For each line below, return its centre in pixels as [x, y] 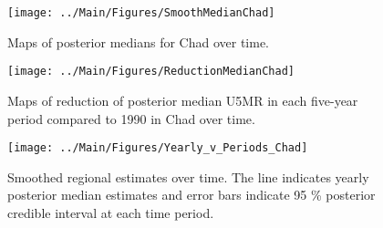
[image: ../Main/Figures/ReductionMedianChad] [151, 72]
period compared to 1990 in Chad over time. [131, 118]
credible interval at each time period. [111, 212]
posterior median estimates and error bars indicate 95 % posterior [191, 195]
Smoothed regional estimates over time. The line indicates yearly [188, 176]
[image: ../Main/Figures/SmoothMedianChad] [141, 13]
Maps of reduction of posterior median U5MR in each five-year [183, 100]
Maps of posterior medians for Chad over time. [138, 41]
